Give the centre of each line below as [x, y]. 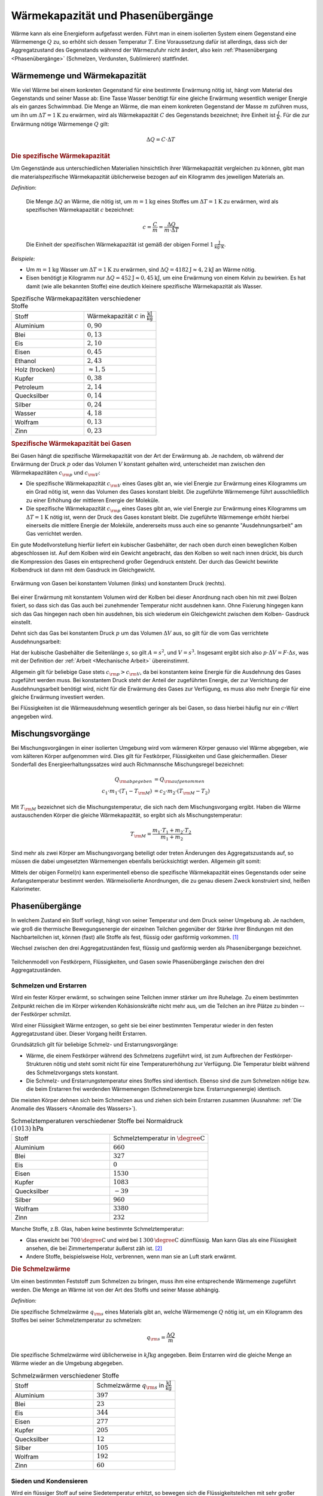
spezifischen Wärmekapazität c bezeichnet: [80, 209]
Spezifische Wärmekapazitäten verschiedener [76, 299]
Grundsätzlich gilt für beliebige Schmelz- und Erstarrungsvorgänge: [95, 1045]
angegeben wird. [32, 716]
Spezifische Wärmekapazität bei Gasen [71, 443]
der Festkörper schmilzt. [41, 1014]
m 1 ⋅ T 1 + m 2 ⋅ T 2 [172, 831]
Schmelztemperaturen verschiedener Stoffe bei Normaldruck [97, 1121]
